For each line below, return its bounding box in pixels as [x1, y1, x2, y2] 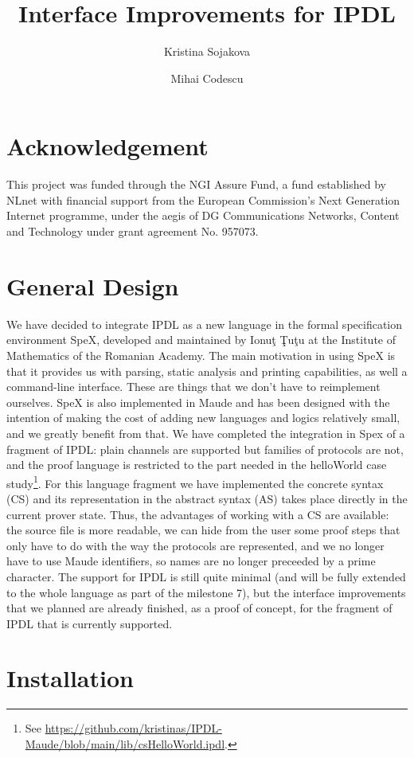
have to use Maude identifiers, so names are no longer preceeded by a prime [6, 553, 376, 569]
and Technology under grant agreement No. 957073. [6, 223, 259, 240]
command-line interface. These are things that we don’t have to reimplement [6, 378, 381, 395]
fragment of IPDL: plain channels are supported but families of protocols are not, [6, 440, 404, 457]
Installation [6, 662, 134, 694]
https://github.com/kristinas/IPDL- [45, 720, 222, 737]
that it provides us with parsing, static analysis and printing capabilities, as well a [6, 362, 408, 379]
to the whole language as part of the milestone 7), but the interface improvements [6, 584, 406, 600]
